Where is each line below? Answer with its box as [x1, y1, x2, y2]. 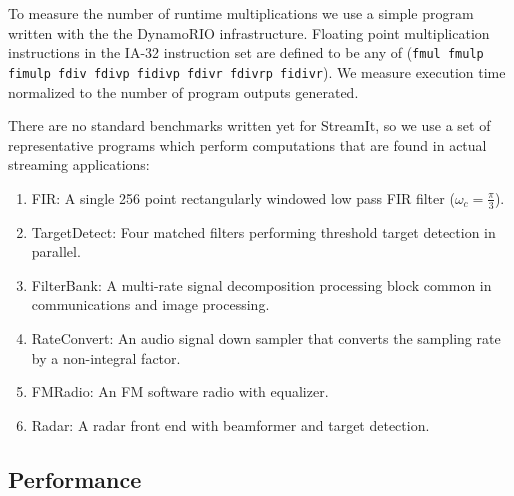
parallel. [31, 241, 81, 262]
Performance [8, 463, 142, 494]
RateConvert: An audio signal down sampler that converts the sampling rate [31, 328, 501, 349]
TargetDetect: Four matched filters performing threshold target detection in [31, 221, 496, 242]
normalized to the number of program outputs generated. [8, 81, 359, 102]
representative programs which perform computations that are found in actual [8, 134, 487, 155]
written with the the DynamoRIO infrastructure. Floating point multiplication [8, 22, 490, 43]
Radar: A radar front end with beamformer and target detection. [31, 414, 430, 435]
